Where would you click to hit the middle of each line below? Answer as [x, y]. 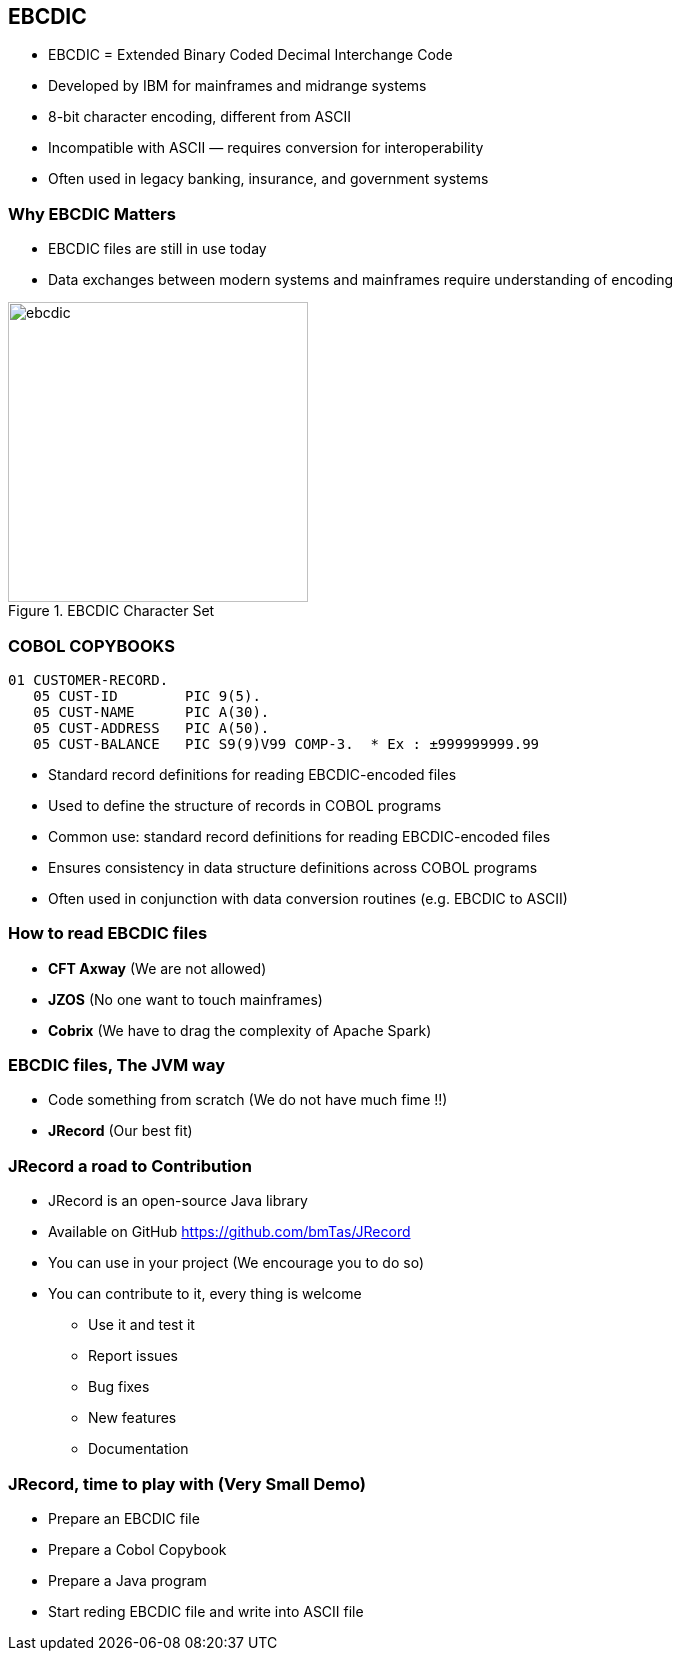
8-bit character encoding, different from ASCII [200, 117]
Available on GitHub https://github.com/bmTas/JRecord [229, 1232]
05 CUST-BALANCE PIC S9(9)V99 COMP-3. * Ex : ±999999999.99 [286, 743]
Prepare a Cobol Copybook [137, 1549]
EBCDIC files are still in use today [157, 249]
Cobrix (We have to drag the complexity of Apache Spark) [240, 1030]
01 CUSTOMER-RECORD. [88, 679]
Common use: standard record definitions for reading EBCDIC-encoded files [299, 836]
